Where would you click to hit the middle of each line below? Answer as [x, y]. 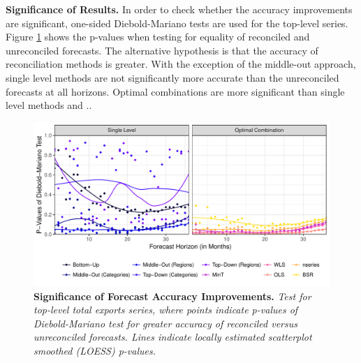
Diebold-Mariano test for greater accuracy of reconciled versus [165, 323]
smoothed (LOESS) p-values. [95, 350]
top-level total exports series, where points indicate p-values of [166, 310]
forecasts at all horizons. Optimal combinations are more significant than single [175, 91]
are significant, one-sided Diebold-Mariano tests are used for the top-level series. [177, 23]
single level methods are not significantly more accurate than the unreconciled [172, 77]
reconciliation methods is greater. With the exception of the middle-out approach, [181, 64]
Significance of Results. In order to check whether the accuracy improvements [179, 9]
